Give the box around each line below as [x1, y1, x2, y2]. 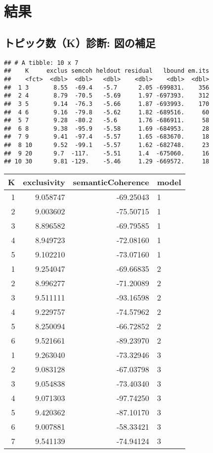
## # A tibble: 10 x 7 [4, 59, 79, 66]
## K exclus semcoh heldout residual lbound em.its [4, 67, 210, 75]
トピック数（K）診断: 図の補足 [4, 35, 156, 50]
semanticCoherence [73, 176, 149, 188]
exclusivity [23, 176, 65, 188]
